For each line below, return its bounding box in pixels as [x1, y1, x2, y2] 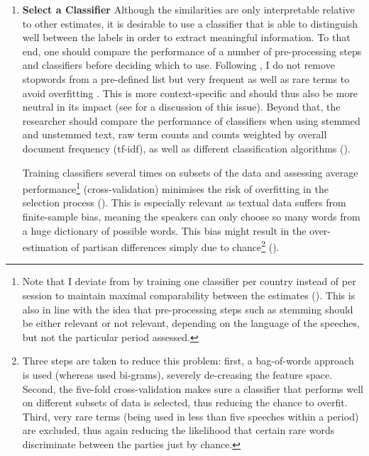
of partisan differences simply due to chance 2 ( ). [71, 238, 280, 254]
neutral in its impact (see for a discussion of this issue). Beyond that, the [22, 99, 341, 114]
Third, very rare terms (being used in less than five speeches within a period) [22, 408, 359, 423]
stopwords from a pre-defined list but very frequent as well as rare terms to [22, 71, 350, 86]
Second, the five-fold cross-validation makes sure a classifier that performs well [22, 381, 363, 396]
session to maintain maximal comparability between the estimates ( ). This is [22, 288, 356, 302]
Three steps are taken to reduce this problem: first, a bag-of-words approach [22, 353, 354, 368]
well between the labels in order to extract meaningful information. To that [22, 30, 351, 45]
